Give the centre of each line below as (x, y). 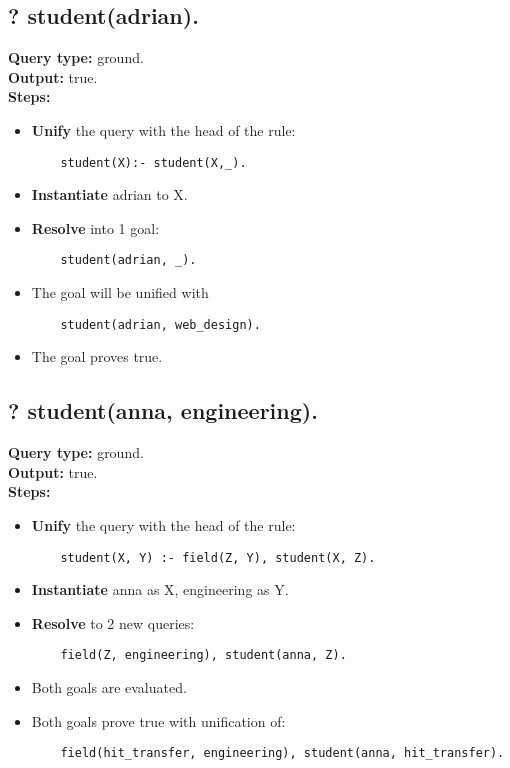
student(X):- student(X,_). (153, 162)
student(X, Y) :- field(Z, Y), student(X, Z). (218, 557)
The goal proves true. (97, 356)
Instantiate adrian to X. (109, 194)
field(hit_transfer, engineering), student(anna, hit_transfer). (282, 753)
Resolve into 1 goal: (95, 227)
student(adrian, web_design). (160, 324)
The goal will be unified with (120, 292)
